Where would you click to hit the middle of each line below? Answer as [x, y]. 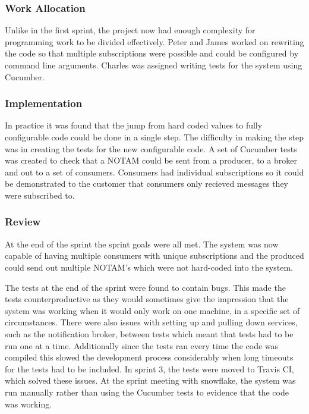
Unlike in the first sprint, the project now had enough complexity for [130, 30]
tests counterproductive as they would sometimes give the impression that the [147, 299]
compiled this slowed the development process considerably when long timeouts [149, 357]
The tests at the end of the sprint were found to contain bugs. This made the [145, 287]
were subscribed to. [40, 195]
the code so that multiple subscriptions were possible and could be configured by [152, 53]
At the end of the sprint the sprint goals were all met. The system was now [142, 244]
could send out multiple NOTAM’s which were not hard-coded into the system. [149, 267]
